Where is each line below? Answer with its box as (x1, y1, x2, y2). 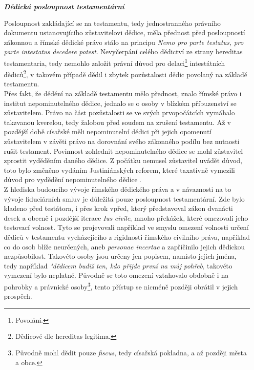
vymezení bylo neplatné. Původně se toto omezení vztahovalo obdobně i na (4, 270, 229, 280)
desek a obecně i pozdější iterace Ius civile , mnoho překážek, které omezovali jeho (4, 212, 248, 223)
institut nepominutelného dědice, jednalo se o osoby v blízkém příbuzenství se (4, 98, 237, 108)
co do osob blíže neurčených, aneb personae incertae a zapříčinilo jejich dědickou (4, 241, 245, 251)
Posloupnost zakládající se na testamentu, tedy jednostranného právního (4, 18, 221, 28)
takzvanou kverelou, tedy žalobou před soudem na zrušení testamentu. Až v (4, 117, 231, 127)
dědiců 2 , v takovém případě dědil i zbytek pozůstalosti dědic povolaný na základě (4, 68, 248, 79)
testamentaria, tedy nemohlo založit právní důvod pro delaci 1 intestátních (4, 56, 225, 68)
